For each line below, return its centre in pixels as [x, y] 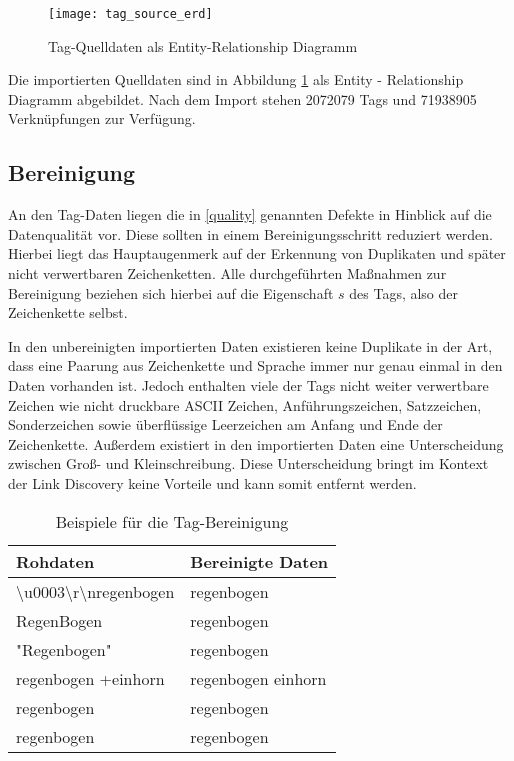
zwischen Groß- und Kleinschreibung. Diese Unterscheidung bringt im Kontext [248, 463]
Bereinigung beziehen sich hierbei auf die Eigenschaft [171, 292]
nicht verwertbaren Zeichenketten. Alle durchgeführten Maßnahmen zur [227, 273]
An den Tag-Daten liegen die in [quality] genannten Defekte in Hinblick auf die [250, 214]
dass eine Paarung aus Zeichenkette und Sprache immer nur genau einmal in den [255, 365]
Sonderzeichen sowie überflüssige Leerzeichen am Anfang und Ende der [225, 424]
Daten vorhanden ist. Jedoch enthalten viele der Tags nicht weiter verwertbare [248, 384]
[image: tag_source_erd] [130, 14]
